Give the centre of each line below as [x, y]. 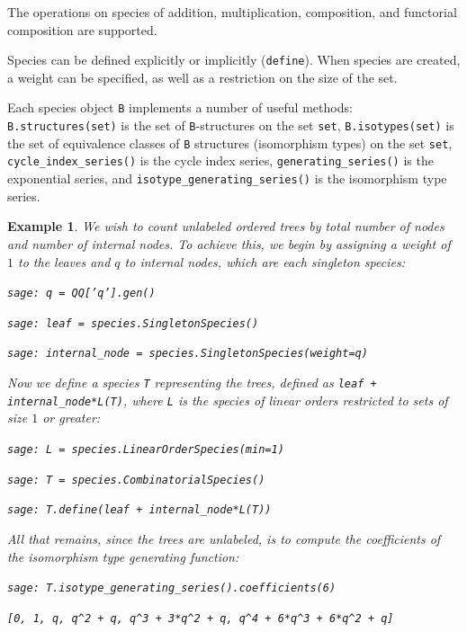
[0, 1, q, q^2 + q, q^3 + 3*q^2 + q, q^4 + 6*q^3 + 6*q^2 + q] [201, 618]
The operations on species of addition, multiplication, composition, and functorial [232, 12]
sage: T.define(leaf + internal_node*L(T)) [139, 510]
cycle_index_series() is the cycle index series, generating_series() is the [220, 160]
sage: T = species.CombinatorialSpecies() [136, 480]
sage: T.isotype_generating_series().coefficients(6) [172, 588]
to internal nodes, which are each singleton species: [265, 261]
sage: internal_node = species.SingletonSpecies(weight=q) [188, 354]
